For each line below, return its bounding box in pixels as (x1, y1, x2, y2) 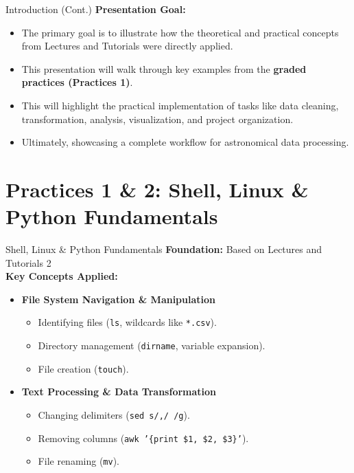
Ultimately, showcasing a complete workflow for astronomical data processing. (21, 135, 349, 149)
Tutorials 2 (5, 255, 51, 269)
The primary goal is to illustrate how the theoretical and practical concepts (21, 25, 339, 39)
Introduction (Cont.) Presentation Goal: (5, 2, 186, 16)
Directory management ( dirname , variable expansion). (38, 338, 265, 353)
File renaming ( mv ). (38, 454, 120, 468)
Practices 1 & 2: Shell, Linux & (5, 175, 309, 203)
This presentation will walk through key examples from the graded (21, 61, 307, 76)
